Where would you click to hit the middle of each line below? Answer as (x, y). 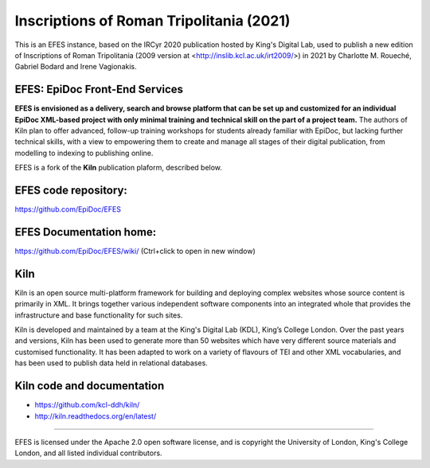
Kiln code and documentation (90, 386)
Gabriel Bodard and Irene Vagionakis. (76, 67)
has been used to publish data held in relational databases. (111, 363)
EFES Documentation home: (86, 232)
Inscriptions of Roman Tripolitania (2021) (152, 21)
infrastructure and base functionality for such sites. (99, 315)
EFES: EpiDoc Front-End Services (99, 90)
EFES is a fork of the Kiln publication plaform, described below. (119, 168)
